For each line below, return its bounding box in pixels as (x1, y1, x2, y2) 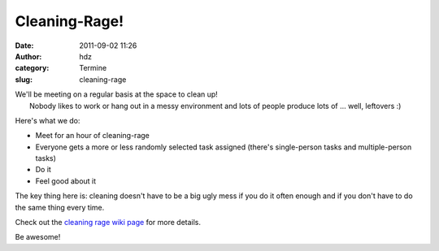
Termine (79, 63, 107, 73)
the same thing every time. (15, 202, 105, 212)
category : (15, 63, 50, 73)
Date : (15, 41, 34, 50)
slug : (15, 74, 33, 84)
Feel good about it (35, 175, 97, 186)
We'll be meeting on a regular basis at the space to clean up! (15, 89, 219, 99)
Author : (15, 51, 42, 61)
